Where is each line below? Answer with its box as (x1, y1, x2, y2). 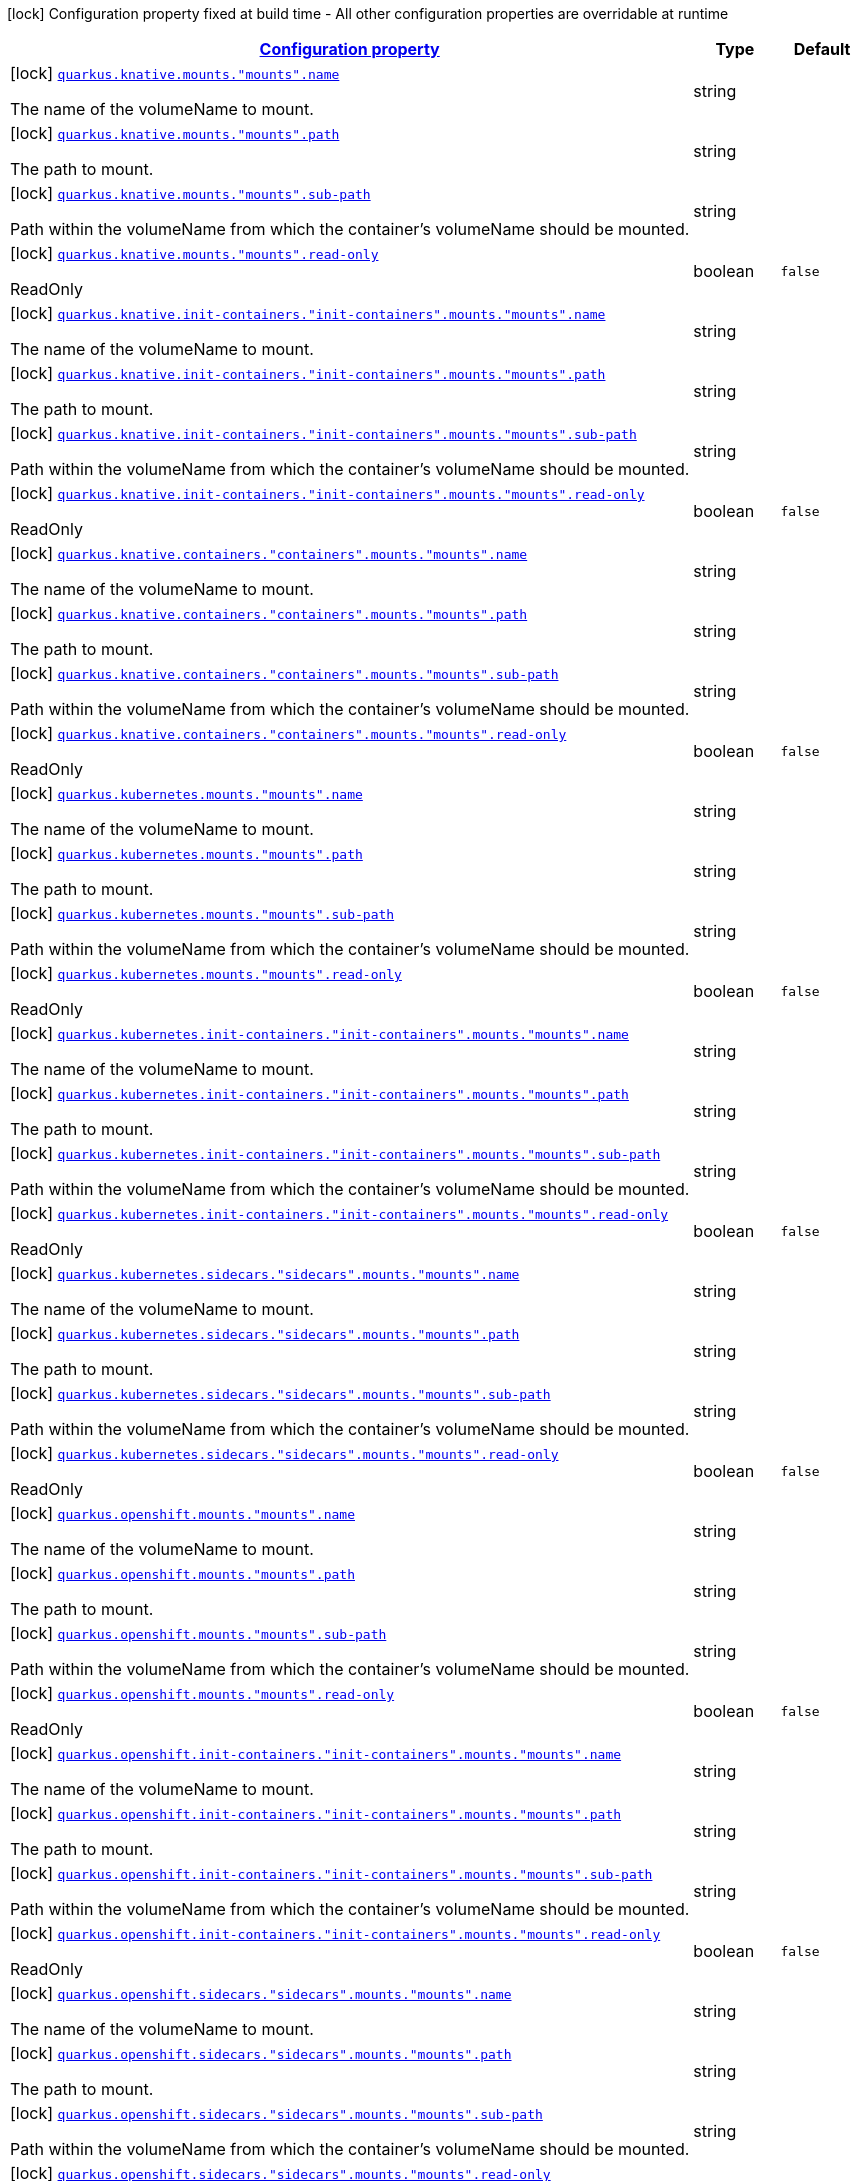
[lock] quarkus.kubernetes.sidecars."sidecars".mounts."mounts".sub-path (10, 1383, 551, 1403)
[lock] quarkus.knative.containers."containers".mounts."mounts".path (10, 603, 528, 623)
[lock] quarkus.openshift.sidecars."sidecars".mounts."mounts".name (10, 1983, 512, 2003)
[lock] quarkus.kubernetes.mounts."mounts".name (10, 783, 363, 803)
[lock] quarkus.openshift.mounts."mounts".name (10, 1503, 355, 1523)
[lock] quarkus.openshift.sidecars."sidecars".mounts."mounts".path (10, 2043, 512, 2063)
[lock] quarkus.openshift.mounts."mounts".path (10, 1563, 355, 1583)
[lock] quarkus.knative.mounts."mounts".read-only (10, 243, 379, 263)
